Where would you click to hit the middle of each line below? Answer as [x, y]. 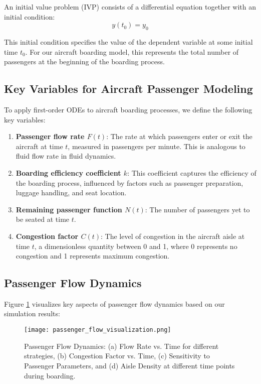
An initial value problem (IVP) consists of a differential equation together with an [130, 7]
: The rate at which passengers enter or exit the [179, 136]
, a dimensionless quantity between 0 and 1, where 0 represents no [136, 246]
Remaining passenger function [69, 209]
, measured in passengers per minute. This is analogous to [157, 146]
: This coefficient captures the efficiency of [192, 172]
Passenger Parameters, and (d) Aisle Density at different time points [129, 365]
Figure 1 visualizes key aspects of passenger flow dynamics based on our [114, 303]
